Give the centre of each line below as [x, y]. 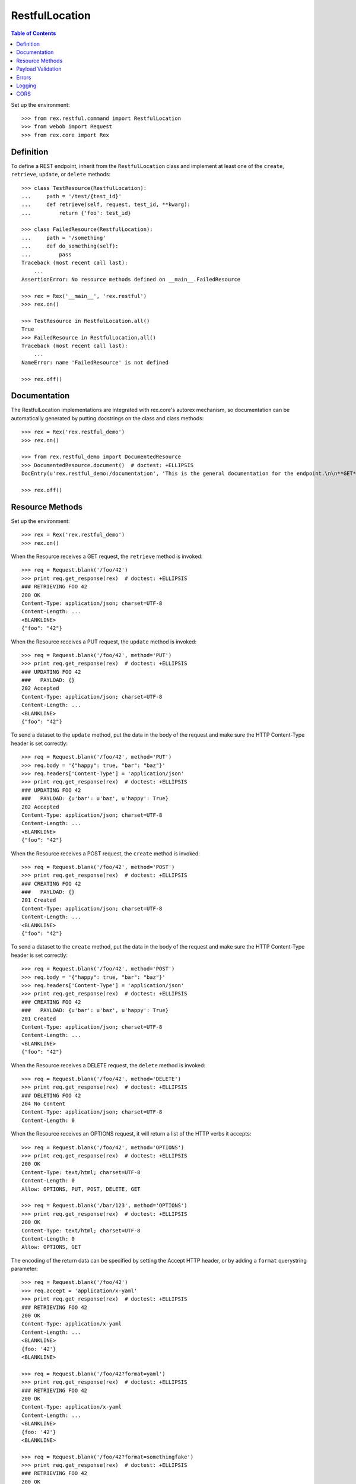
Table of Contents [34, 33]
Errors [24, 77]
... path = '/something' [64, 238]
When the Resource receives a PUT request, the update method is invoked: [104, 642]
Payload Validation [39, 69]
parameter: [25, 1269]
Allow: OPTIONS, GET [51, 1247]
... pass [47, 254]
